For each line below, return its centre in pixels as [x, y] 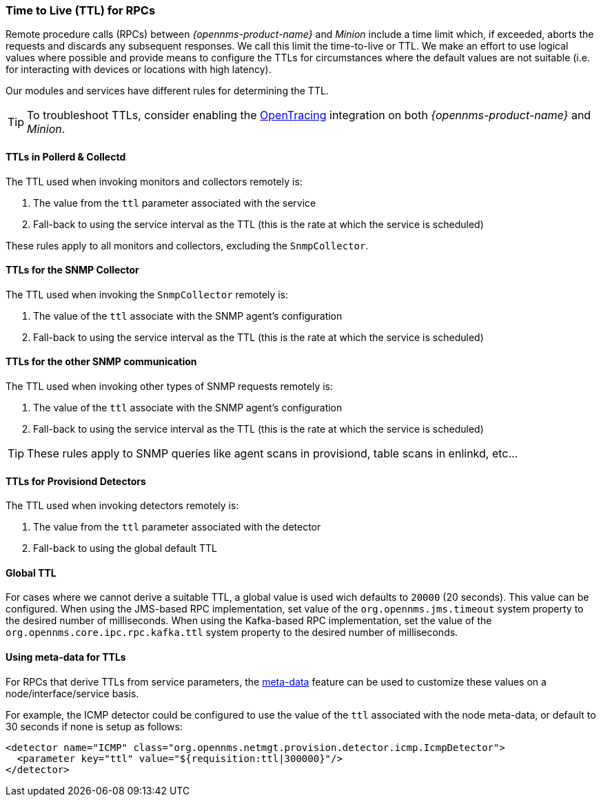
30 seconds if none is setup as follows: [94, 726]
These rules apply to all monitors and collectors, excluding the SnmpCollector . [187, 245]
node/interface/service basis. [72, 693]
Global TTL [31, 573]
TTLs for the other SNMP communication [101, 362]
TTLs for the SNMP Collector [72, 270]
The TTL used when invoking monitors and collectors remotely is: [154, 181]
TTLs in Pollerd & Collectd [66, 156]
